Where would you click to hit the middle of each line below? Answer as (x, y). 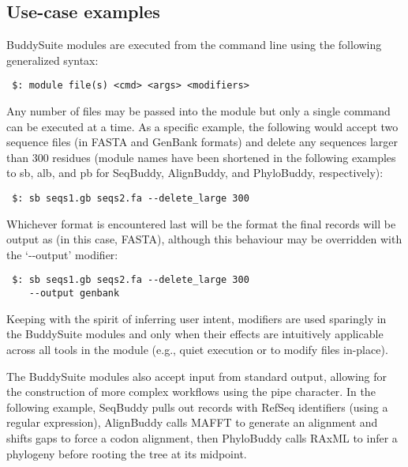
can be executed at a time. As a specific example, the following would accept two (202, 126)
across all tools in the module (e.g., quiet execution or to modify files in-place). (197, 349)
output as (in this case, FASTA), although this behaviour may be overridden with (204, 239)
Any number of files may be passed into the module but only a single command (198, 111)
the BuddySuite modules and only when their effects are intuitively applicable (195, 334)
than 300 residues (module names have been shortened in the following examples (201, 157)
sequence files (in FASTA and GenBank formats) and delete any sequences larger (202, 142)
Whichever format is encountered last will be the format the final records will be (201, 223)
